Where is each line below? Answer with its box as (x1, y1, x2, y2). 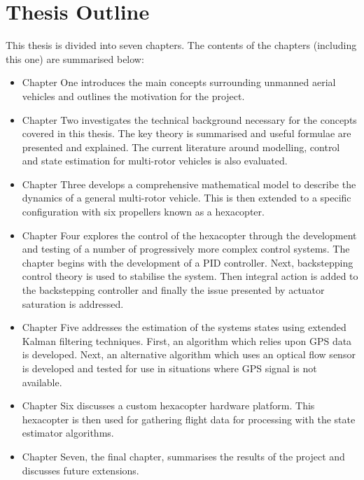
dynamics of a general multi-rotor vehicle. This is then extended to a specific (22, 190, 351, 205)
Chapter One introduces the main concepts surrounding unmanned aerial (22, 75, 336, 90)
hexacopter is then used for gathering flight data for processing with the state (22, 411, 356, 426)
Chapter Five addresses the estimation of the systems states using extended (22, 320, 346, 334)
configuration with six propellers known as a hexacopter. (22, 204, 265, 219)
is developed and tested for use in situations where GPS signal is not (22, 361, 317, 375)
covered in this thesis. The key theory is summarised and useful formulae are (22, 126, 351, 141)
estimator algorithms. (22, 425, 114, 440)
